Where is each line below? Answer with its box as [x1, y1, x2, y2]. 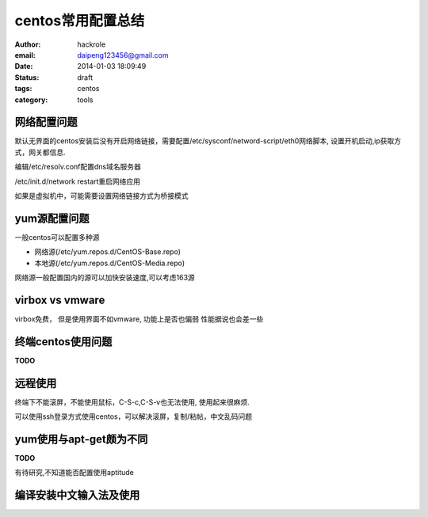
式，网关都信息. [14, 147, 67, 157]
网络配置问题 [14, 116, 78, 129]
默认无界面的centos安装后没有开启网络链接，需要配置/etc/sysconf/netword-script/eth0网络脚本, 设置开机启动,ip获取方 [14, 136, 402, 146]
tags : [14, 84, 32, 93]
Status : [14, 72, 40, 82]
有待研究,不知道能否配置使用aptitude [14, 468, 135, 477]
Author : [14, 40, 41, 49]
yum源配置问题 [14, 211, 90, 225]
